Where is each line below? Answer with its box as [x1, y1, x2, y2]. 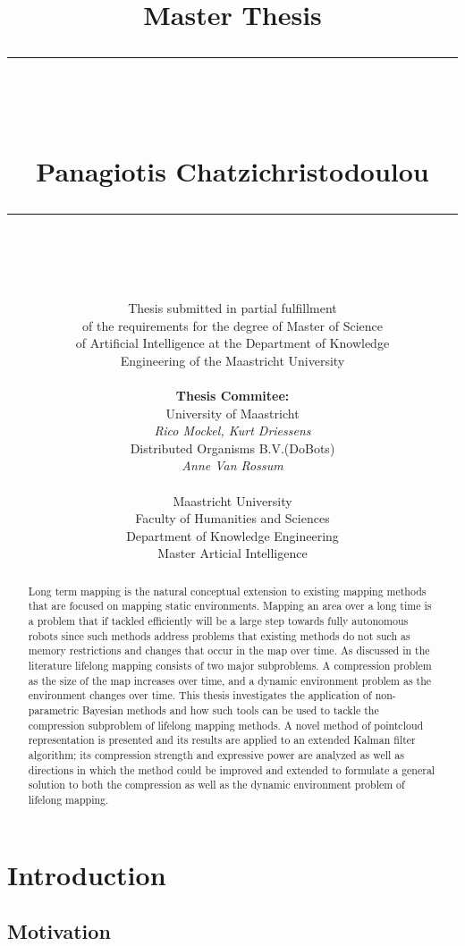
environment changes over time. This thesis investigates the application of [28, 688, 372, 703]
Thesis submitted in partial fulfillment [128, 299, 337, 317]
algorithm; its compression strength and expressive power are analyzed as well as [28, 748, 404, 763]
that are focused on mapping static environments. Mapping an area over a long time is [28, 598, 432, 613]
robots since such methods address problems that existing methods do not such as [28, 628, 410, 643]
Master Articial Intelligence [157, 544, 308, 562]
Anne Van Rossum [182, 456, 283, 475]
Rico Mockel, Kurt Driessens [154, 421, 311, 440]
